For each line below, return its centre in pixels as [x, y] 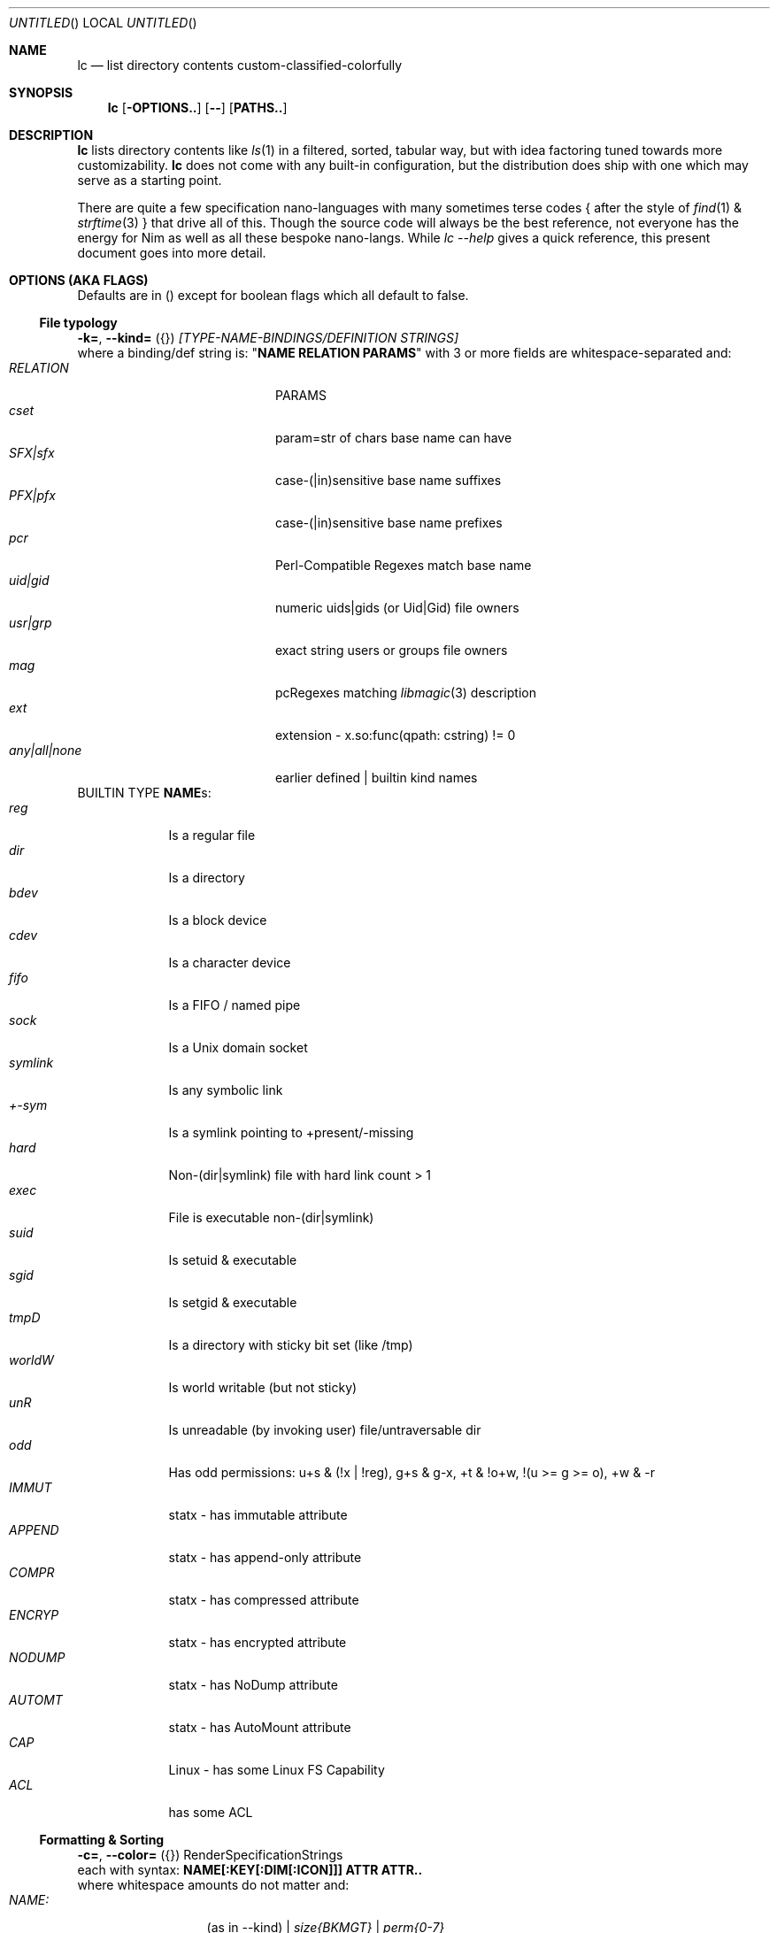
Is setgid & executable [233, 1302]
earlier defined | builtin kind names [377, 778]
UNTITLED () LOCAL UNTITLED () [103, 23]
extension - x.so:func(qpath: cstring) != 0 [396, 735]
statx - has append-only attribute [265, 1557]
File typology [78, 323]
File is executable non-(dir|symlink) [271, 1217]
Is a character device [230, 963]
